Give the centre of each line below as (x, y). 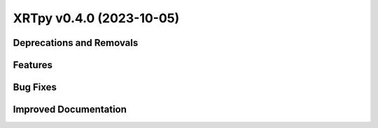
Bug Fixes (35, 87)
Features (33, 65)
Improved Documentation (70, 110)
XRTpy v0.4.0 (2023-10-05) (96, 18)
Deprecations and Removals (76, 43)
